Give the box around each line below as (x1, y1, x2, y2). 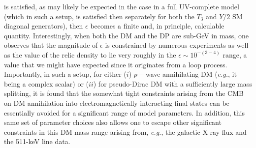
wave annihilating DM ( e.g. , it (145, 69, 237, 79)
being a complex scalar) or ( (4, 78, 89, 89)
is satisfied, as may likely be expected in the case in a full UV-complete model (4, 1, 239, 11)
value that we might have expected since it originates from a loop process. (4, 59, 227, 69)
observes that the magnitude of (4, 40, 98, 50)
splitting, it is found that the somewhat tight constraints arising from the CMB (4, 88, 244, 98)
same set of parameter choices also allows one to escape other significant (4, 117, 222, 127)
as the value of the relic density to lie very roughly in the (4, 49, 176, 59)
